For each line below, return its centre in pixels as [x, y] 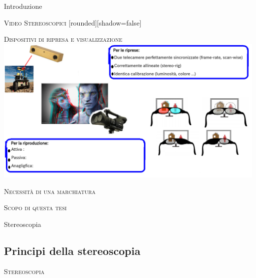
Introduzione [23, 6]
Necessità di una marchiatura [50, 191]
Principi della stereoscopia [72, 250]
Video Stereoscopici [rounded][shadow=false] [73, 22]
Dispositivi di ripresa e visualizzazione [63, 39]
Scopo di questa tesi [35, 208]
